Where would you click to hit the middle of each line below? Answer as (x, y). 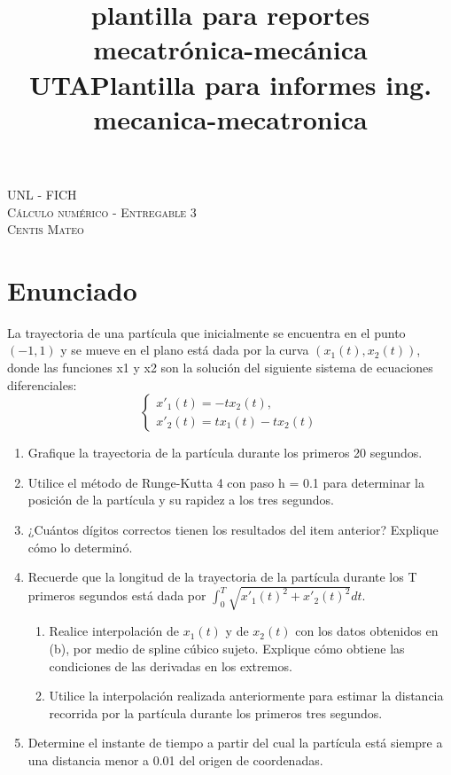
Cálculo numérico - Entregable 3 (102, 211)
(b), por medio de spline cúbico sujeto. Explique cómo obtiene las (227, 648)
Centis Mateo (46, 229)
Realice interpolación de (114, 631)
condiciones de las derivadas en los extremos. (171, 665)
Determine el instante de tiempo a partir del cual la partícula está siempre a (235, 743)
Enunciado (72, 290)
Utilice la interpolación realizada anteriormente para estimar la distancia (246, 696)
